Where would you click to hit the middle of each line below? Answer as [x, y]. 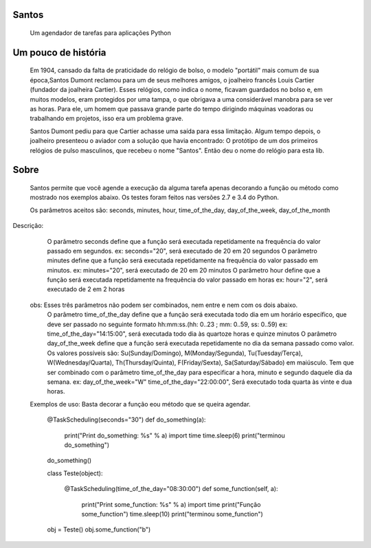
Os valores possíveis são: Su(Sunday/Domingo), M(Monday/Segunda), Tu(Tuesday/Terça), [175, 353]
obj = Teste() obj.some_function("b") [99, 529]
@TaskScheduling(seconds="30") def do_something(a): [126, 420]
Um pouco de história [59, 53]
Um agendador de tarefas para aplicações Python [100, 33]
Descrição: [28, 226]
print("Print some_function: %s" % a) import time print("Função [171, 504]
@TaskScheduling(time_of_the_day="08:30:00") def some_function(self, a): [171, 489]
